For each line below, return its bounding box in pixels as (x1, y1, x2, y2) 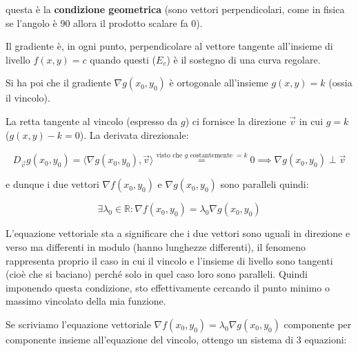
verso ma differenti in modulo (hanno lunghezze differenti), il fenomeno (6, 239, 306, 254)
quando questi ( (90, 52, 157, 66)
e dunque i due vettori (6, 177, 99, 191)
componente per (284, 316, 352, 331)
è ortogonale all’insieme (169, 75, 268, 90)
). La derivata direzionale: (79, 127, 189, 142)
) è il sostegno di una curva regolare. (166, 52, 321, 66)
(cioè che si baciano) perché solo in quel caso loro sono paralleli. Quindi (6, 267, 308, 281)
